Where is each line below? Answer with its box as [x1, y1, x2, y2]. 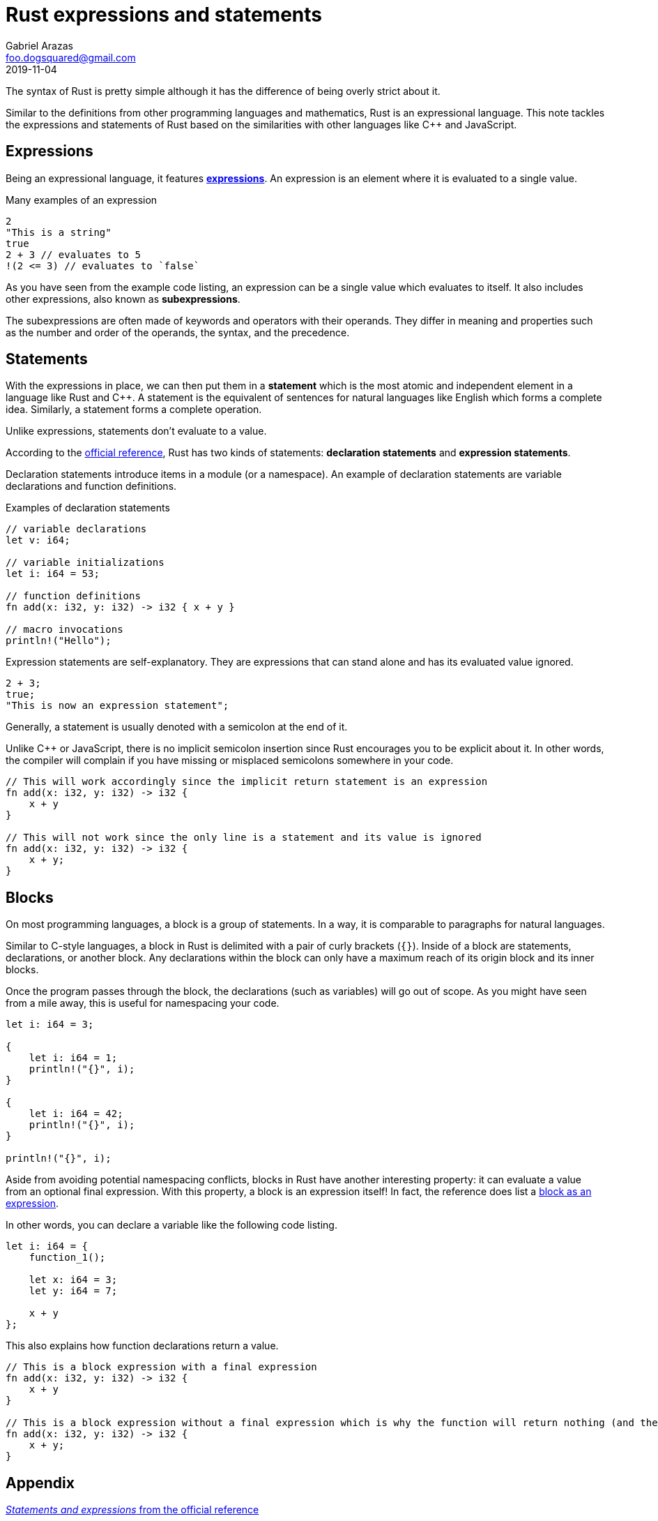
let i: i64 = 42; [29, 1108, 123, 1120]
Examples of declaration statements [6, 502, 170, 514]
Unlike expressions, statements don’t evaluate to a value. [6, 425, 267, 437]
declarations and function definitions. [6, 480, 177, 493]
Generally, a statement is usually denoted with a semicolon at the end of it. [6, 721, 348, 733]
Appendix [6, 1474, 75, 1492]
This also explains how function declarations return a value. [6, 1340, 279, 1352]
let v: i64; [6, 534, 70, 546]
